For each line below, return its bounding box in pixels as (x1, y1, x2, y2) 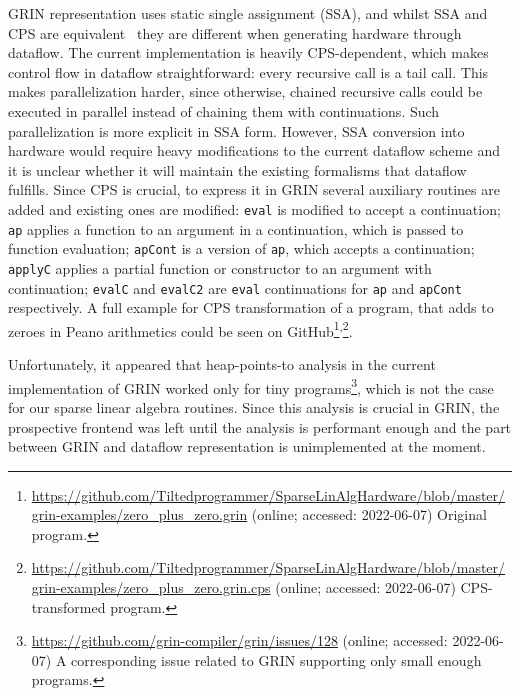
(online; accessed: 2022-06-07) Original (251, 504, 487, 525)
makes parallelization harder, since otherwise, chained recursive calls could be (8, 81, 483, 102)
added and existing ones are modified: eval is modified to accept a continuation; (8, 198, 501, 219)
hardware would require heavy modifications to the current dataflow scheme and (8, 140, 500, 161)
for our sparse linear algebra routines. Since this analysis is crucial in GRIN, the (8, 396, 500, 417)
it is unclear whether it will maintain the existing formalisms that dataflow (8, 159, 467, 180)
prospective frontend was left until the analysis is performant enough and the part (8, 416, 512, 437)
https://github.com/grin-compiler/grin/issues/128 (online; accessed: (31, 630, 448, 651)
